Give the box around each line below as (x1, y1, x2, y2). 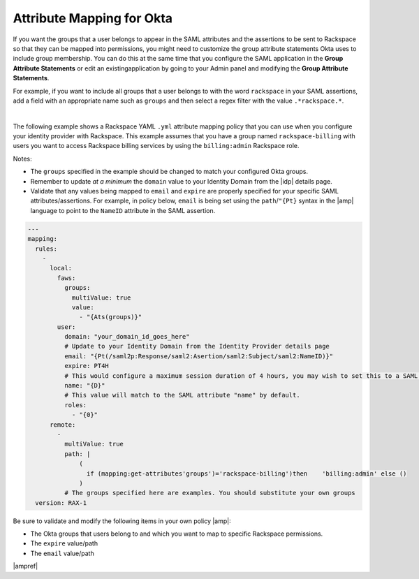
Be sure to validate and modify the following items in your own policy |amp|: (13, 517, 231, 525)
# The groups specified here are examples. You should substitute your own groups (64, 489, 355, 497)
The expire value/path (30, 539, 98, 548)
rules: (35, 244, 58, 253)
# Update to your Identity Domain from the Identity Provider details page (64, 342, 330, 351)
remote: (50, 420, 76, 429)
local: (50, 264, 73, 272)
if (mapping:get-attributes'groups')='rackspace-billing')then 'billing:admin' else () (86, 469, 407, 478)
